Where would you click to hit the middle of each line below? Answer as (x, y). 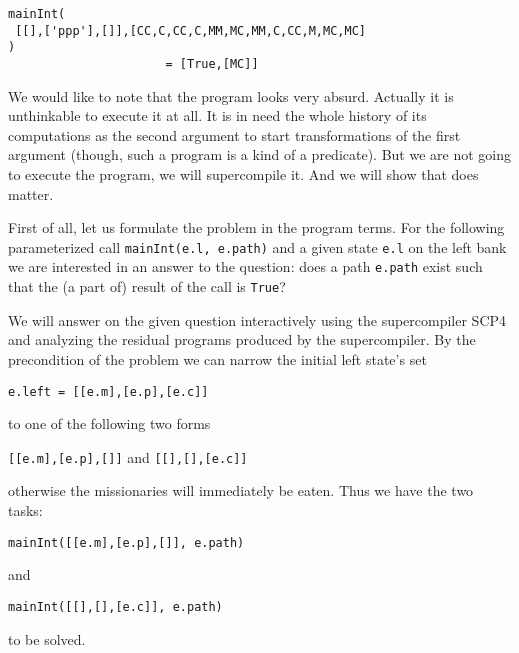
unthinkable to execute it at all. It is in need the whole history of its (217, 115)
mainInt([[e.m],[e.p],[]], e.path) (126, 542)
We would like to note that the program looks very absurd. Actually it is (231, 95)
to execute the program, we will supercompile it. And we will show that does (243, 174)
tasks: (25, 510)
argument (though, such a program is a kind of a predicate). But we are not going (259, 154)
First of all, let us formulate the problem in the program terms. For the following (256, 227)
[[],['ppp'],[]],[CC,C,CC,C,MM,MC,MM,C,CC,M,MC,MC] (190, 30)
